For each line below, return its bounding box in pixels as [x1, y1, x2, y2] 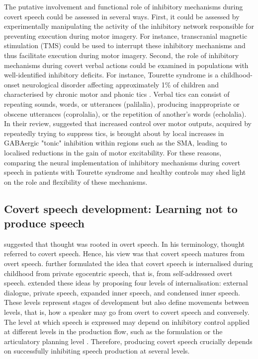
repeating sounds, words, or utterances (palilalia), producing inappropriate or [4, 98, 240, 109]
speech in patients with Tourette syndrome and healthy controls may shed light [4, 167, 246, 177]
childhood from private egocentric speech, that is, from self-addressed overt [4, 268, 233, 278]
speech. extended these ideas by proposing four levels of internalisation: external [4, 278, 248, 288]
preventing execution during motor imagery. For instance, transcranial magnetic [4, 30, 248, 41]
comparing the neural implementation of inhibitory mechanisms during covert [4, 157, 241, 167]
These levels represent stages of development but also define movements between [4, 297, 249, 307]
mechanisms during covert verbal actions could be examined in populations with [4, 60, 249, 70]
